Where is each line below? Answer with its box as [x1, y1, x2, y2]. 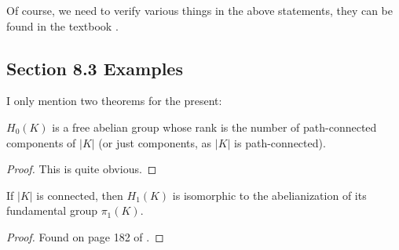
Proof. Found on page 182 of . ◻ [6, 228, 164, 245]
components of [6, 134, 76, 150]
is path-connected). [234, 134, 326, 150]
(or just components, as [98, 134, 212, 150]
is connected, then [36, 187, 123, 203]
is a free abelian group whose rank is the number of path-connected [52, 118, 377, 135]
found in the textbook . [6, 17, 119, 34]
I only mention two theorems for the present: [6, 92, 222, 109]
